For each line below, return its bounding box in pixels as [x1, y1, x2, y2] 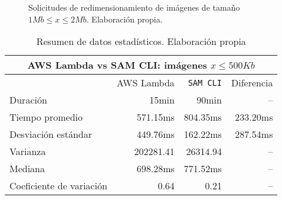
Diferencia [231, 76, 273, 90]
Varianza [9, 144, 46, 159]
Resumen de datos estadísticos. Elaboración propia [36, 34, 246, 49]
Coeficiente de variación [9, 179, 107, 193]
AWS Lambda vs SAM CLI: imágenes [27, 58, 207, 72]
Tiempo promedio [9, 110, 83, 124]
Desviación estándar [9, 127, 93, 141]
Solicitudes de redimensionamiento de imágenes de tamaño [28, 1, 240, 13]
